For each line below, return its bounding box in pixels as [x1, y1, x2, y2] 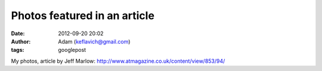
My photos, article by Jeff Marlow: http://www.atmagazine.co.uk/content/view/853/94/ [11, 57, 225, 64]
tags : [11, 47, 24, 54]
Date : [11, 30, 25, 37]
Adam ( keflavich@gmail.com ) [58, 38, 131, 45]
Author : [11, 38, 31, 45]
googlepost [58, 47, 86, 54]
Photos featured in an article [11, 9, 155, 22]
